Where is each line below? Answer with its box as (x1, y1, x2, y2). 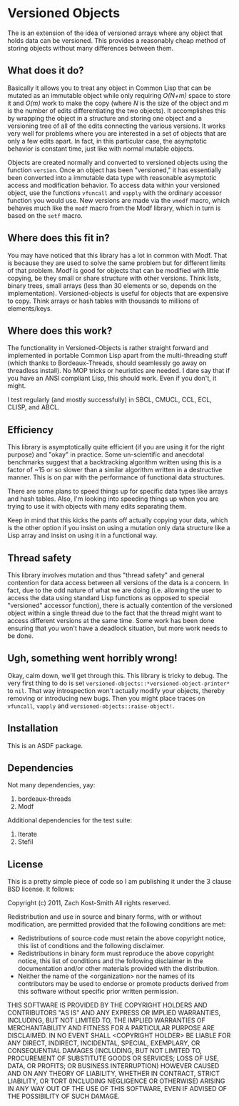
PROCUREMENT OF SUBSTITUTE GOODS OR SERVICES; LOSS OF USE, (7, 1054, 220, 1062)
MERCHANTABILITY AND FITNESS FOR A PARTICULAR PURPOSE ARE (7, 1024, 215, 1032)
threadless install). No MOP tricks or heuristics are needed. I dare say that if (7, 367, 230, 375)
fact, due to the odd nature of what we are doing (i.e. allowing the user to (7, 586, 223, 594)
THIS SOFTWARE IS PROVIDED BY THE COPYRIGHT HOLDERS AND (7, 1001, 208, 1010)
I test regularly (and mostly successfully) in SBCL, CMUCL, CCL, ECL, (7, 395, 212, 404)
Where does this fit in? (7, 232, 110, 244)
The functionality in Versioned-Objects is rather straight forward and (7, 344, 209, 352)
